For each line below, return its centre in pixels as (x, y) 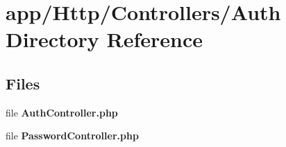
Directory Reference (104, 39)
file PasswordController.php (72, 136)
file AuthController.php (62, 112)
